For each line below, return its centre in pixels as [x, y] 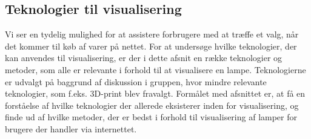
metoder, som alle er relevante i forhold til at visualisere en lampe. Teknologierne [155, 69]
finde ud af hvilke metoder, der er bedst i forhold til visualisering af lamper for [151, 117]
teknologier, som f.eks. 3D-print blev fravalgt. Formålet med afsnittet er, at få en [155, 93]
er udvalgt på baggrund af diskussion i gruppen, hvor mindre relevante [136, 81]
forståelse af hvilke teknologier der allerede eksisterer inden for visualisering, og [152, 105]
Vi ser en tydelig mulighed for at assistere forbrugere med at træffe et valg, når [152, 34]
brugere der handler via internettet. [71, 128]
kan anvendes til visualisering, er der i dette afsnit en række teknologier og [144, 58]
